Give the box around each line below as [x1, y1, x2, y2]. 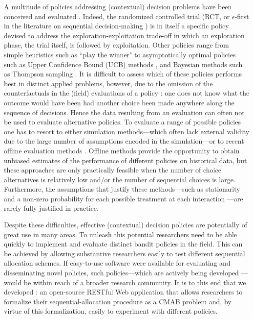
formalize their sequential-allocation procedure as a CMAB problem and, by [4, 296, 232, 306]
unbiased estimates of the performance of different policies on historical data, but [4, 155, 247, 165]
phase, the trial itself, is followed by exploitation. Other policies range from [4, 40, 229, 50]
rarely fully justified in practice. [4, 203, 99, 213]
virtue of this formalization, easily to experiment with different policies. [4, 306, 218, 316]
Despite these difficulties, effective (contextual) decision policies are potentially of [4, 220, 247, 230]
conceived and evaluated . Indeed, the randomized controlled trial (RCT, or [4, 11, 230, 21]
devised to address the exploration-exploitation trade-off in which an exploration [4, 30, 245, 40]
